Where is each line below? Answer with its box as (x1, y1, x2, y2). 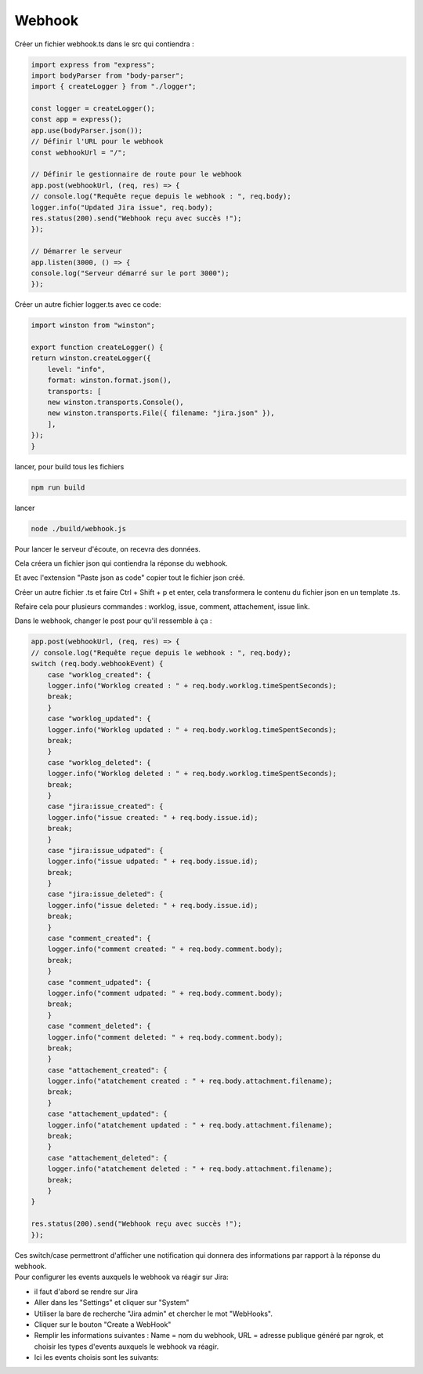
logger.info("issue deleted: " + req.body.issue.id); (47, 901, 258, 909)
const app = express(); (31, 115, 123, 124)
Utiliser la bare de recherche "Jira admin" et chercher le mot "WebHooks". (34, 1309, 273, 1318)
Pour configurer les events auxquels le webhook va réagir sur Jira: (14, 1272, 229, 1282)
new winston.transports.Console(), (47, 398, 184, 407)
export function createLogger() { (31, 343, 164, 352)
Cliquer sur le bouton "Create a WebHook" (34, 1319, 172, 1329)
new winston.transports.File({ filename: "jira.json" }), (47, 409, 275, 417)
